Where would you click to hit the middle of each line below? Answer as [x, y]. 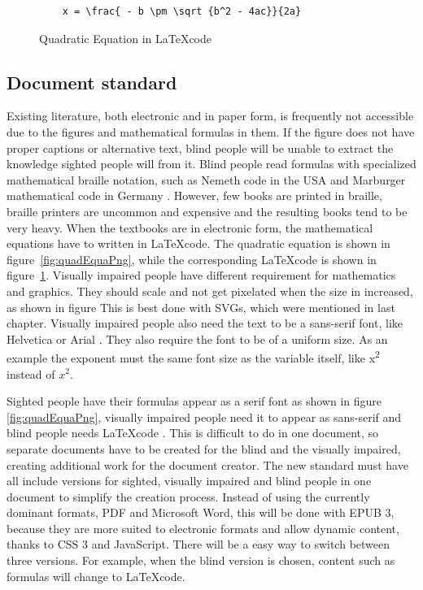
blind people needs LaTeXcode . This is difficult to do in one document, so [193, 433]
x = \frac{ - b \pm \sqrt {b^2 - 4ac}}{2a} [182, 11]
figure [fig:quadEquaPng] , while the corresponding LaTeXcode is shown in [192, 259]
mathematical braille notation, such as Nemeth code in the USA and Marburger [206, 179]
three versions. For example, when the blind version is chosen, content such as [201, 560]
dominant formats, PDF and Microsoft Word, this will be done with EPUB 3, [201, 512]
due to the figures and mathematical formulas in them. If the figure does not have [211, 131]
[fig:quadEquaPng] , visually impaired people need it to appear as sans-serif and [204, 416]
